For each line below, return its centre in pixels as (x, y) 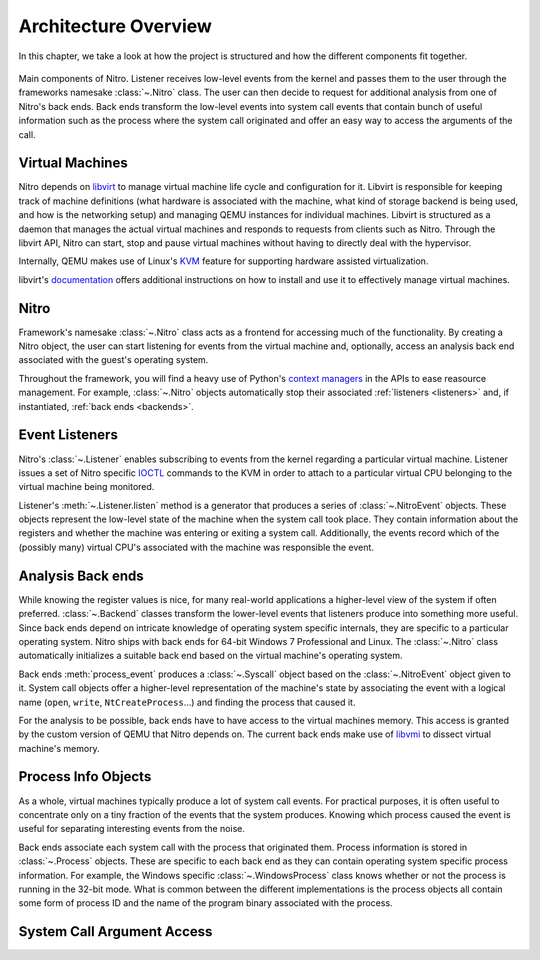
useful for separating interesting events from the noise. (131, 829)
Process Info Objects (85, 776)
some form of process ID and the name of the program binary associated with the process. (206, 903)
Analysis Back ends (81, 575)
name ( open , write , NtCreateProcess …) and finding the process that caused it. (187, 702)
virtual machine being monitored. (86, 487)
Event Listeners (68, 435)
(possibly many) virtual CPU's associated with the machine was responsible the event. (196, 547)
